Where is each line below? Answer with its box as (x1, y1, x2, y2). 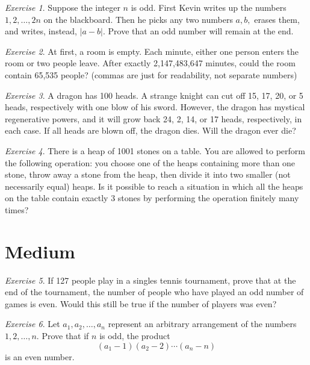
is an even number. (5, 350, 75, 363)
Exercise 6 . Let (5, 317, 60, 330)
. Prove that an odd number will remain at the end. (102, 25, 294, 37)
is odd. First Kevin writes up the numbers (131, 1, 287, 13)
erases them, (254, 13, 300, 25)
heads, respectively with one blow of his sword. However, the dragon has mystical (5, 101, 305, 113)
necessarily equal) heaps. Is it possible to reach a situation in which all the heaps (5, 179, 303, 192)
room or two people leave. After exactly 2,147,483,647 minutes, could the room (5, 57, 296, 69)
